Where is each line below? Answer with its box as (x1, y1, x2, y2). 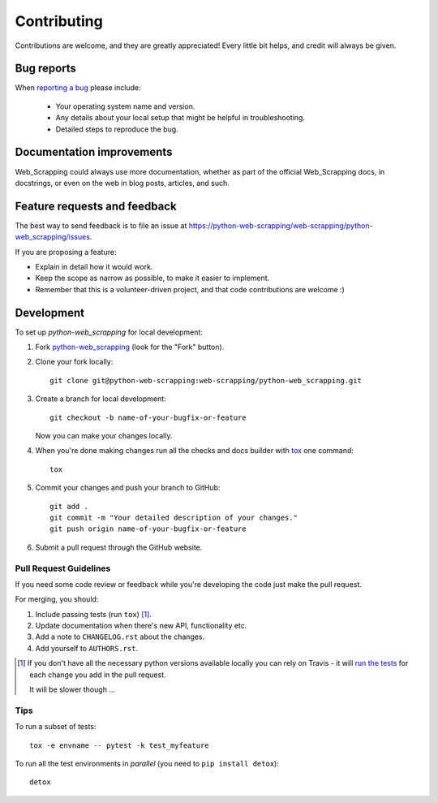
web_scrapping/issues (15, 232, 91, 242)
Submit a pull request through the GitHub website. (35, 542, 203, 552)
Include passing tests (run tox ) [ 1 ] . (35, 609, 152, 619)
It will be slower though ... (29, 684, 115, 694)
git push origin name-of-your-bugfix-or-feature (49, 525, 247, 533)
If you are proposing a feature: (15, 247, 117, 257)
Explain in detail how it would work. (35, 262, 153, 271)
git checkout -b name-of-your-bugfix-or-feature (49, 412, 247, 422)
